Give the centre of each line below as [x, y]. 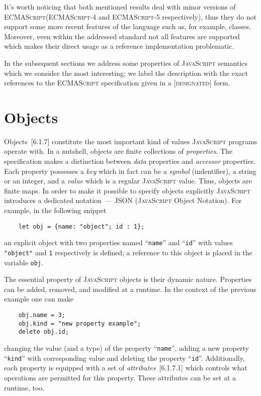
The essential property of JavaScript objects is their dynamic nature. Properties [128, 279]
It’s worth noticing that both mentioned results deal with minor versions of [120, 7]
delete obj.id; [43, 332]
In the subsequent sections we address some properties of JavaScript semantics [126, 63]
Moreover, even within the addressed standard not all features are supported [122, 36]
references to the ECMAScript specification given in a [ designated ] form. [117, 83]
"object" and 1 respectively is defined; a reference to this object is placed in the [128, 252]
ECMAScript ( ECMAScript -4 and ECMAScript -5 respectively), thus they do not [130, 16]
